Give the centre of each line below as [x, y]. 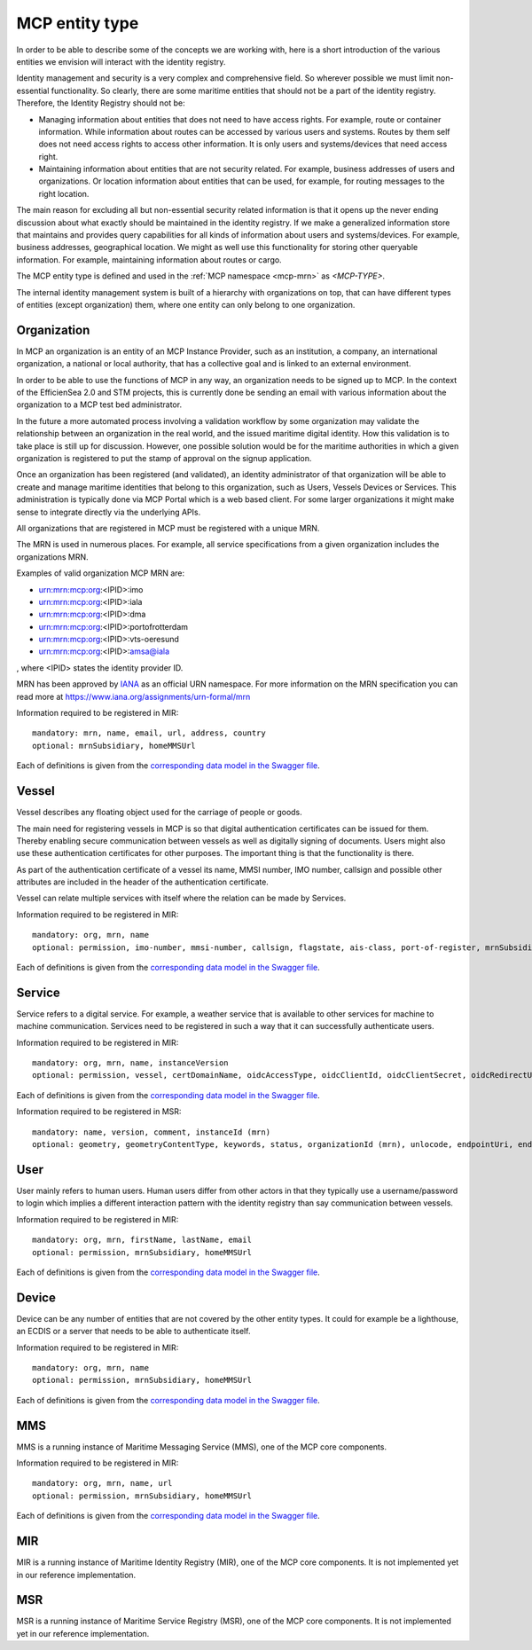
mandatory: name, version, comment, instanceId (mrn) [151, 1132]
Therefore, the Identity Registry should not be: [101, 103]
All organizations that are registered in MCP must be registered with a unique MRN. [168, 528]
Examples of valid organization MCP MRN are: [101, 573]
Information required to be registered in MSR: [99, 1112]
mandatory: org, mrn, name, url [102, 1483]
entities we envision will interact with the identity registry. [121, 61]
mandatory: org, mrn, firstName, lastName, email [142, 1240]
